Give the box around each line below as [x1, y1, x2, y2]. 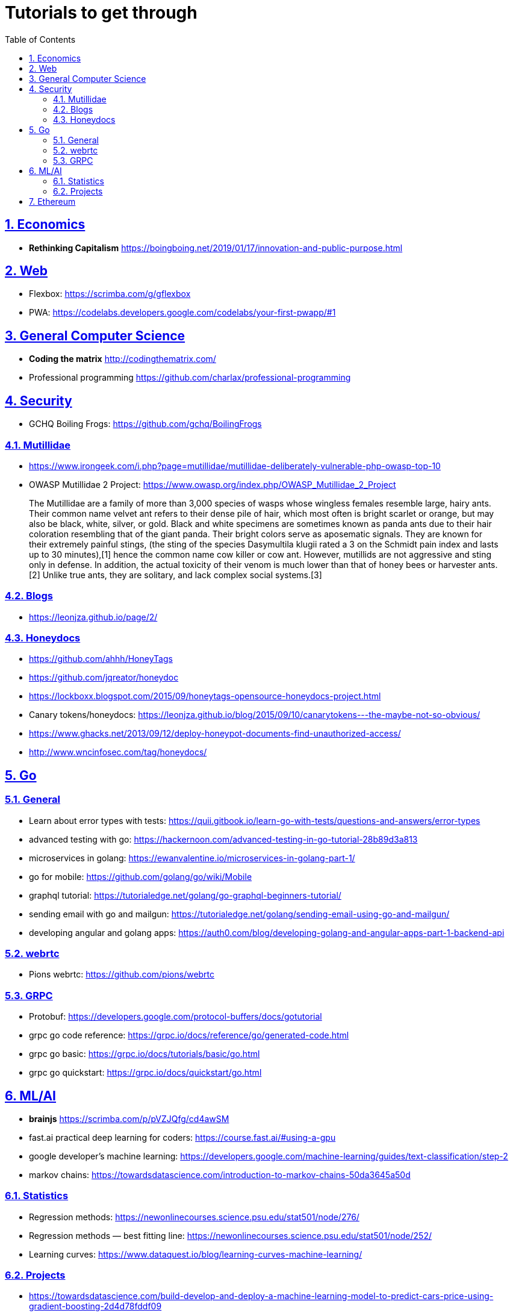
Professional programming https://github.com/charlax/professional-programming [29, 372, 351, 383]
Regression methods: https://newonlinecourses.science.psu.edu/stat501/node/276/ [29, 1211, 359, 1222]
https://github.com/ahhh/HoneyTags [29, 653, 173, 664]
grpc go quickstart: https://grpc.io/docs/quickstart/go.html [29, 1067, 262, 1078]
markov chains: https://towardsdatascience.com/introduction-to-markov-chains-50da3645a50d [29, 1169, 411, 1180]
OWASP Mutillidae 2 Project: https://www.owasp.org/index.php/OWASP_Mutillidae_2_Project [29, 479, 396, 490]
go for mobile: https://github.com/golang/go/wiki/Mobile [29, 871, 252, 882]
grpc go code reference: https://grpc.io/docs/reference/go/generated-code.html [29, 1030, 349, 1041]
